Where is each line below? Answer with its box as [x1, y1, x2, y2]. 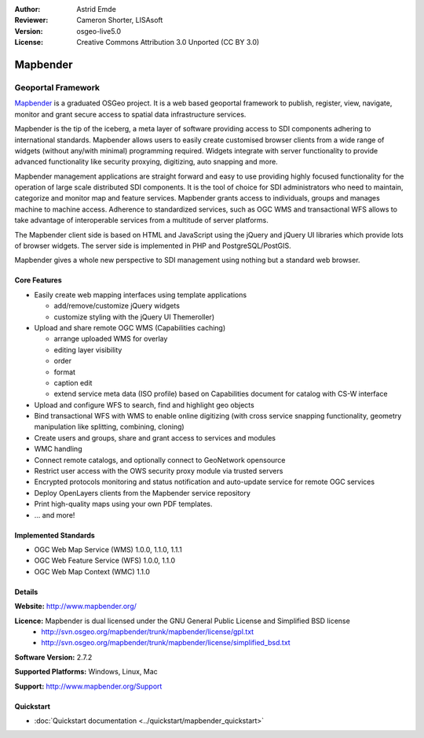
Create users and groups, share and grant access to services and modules [34, 433, 276, 442]
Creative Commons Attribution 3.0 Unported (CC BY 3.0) [76, 38, 260, 47]
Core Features [14, 275, 62, 285]
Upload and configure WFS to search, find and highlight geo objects [34, 400, 254, 409]
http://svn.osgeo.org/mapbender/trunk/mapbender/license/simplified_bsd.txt [41, 638, 291, 648]
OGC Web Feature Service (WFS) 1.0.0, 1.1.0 [34, 555, 176, 566]
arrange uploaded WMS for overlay [53, 334, 168, 344]
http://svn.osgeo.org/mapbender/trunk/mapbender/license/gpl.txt [41, 626, 254, 637]
